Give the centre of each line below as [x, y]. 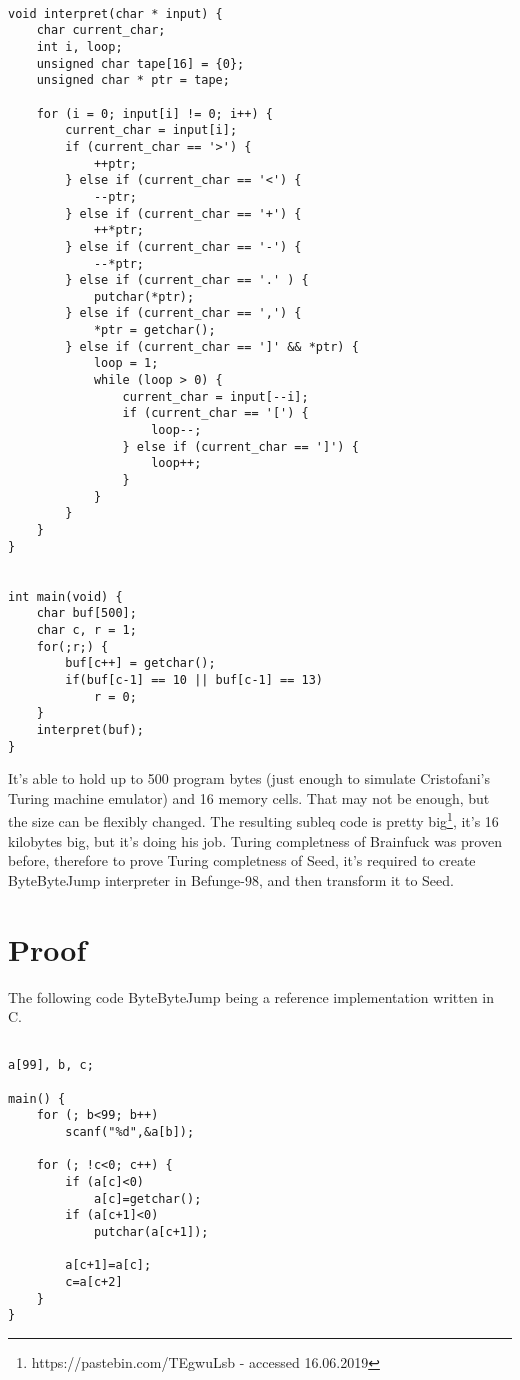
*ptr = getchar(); [154, 330]
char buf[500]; [86, 613]
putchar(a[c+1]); [151, 1231]
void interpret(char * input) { [115, 13]
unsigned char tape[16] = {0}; [140, 63]
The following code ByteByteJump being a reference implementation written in [251, 996]
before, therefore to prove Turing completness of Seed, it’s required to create [242, 860]
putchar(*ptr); [144, 296]
